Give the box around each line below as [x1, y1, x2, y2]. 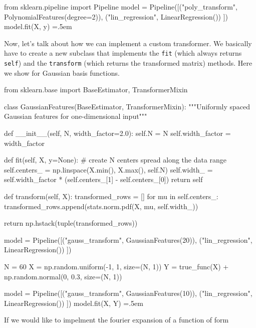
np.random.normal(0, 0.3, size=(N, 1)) [4, 271, 122, 281]
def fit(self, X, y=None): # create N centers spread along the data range [4, 154, 227, 165]
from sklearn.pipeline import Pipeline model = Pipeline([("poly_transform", [4, 2, 237, 12]
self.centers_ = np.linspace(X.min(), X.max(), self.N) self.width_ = [4, 164, 213, 175]
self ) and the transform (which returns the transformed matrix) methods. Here [4, 58, 252, 68]
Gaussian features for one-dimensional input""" [4, 111, 147, 121]
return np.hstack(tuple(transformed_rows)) [4, 218, 138, 228]
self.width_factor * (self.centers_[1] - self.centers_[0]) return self [4, 174, 203, 185]
